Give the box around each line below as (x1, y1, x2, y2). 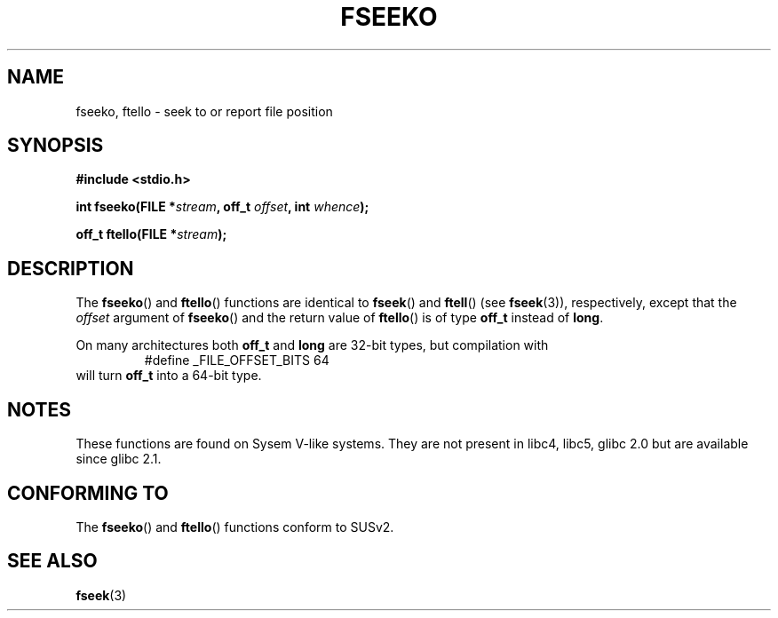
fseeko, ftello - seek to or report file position (75, 103, 333, 119)
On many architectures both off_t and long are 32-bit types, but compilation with (75, 337, 549, 353)
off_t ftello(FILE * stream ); (75, 226, 227, 242)
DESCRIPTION (7, 257, 134, 280)
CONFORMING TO (7, 481, 169, 504)
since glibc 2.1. (75, 451, 162, 467)
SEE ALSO (7, 550, 98, 573)
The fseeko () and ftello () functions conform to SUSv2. (75, 519, 394, 535)
